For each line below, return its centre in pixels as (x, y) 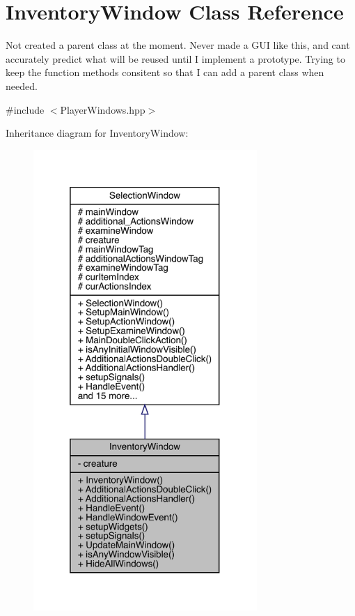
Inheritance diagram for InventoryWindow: (97, 133)
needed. (22, 85)
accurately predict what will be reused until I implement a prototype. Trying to (175, 58)
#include (25, 109)
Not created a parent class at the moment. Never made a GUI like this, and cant (178, 45)
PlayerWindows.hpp (103, 109)
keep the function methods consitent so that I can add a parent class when (165, 72)
